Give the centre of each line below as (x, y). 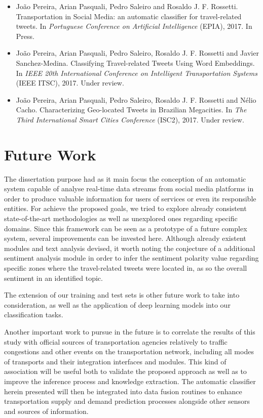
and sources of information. (46, 411)
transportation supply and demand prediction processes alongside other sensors (127, 401)
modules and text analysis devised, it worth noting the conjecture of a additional (130, 248)
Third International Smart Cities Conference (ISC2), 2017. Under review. (130, 119)
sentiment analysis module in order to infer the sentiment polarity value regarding (131, 258)
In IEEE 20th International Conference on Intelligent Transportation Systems (137, 73)
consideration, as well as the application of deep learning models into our (117, 304)
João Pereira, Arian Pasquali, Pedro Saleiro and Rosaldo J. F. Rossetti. (127, 6)
